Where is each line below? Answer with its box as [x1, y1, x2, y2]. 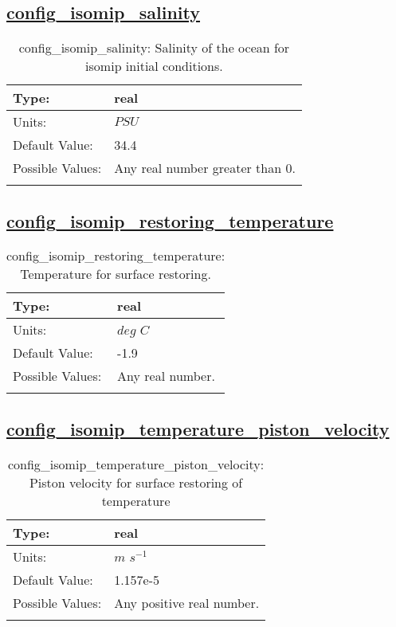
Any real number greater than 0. [114, 159, 296, 178]
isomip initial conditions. [85, 57, 223, 76]
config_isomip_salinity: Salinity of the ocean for [18, 38, 290, 57]
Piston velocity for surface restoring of [29, 472, 243, 492]
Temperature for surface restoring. [20, 265, 211, 284]
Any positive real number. [114, 593, 260, 612]
